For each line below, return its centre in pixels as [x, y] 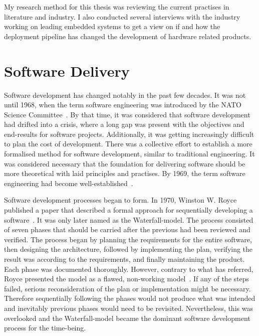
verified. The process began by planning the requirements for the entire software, [128, 239]
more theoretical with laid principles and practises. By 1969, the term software [125, 173]
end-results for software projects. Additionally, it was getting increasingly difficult [129, 134]
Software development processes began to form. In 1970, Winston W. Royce [120, 200]
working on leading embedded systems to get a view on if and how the [112, 26]
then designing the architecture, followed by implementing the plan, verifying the [128, 249]
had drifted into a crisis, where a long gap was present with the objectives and [124, 124]
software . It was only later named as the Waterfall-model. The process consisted [129, 219]
